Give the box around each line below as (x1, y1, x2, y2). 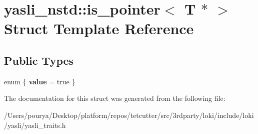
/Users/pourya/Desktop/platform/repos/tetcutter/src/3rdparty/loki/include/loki (4, 109, 254, 120)
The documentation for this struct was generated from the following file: (4, 93, 225, 103)
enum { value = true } (4, 76, 75, 86)
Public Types (4, 52, 74, 68)
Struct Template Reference (4, 18, 194, 39)
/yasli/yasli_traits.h (4, 119, 66, 130)
